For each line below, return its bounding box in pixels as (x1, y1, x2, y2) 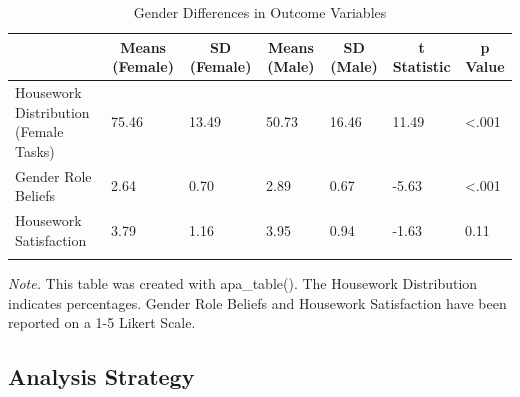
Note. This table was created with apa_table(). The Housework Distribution (8, 273, 478, 294)
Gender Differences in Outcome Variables (133, 2, 387, 22)
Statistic (392, 56, 451, 77)
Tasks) (15, 140, 55, 161)
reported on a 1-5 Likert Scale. (8, 312, 196, 333)
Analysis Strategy (8, 361, 195, 392)
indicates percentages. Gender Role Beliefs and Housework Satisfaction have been (8, 292, 507, 313)
